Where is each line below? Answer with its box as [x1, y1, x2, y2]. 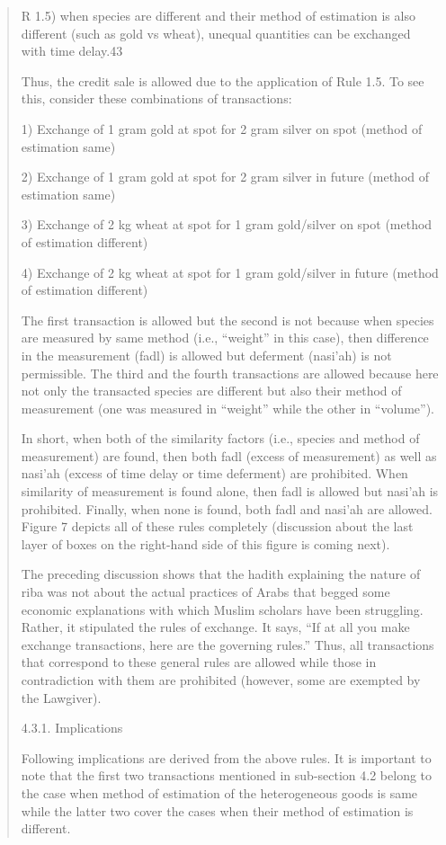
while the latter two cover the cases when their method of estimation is [21, 801, 414, 820]
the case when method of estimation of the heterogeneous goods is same [21, 783, 418, 802]
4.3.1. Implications [21, 718, 123, 737]
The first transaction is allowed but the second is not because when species [21, 310, 434, 329]
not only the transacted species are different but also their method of [21, 381, 402, 400]
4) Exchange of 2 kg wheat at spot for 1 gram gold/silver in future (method [21, 262, 439, 281]
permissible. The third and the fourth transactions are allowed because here [21, 363, 439, 382]
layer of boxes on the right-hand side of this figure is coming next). [21, 534, 390, 553]
